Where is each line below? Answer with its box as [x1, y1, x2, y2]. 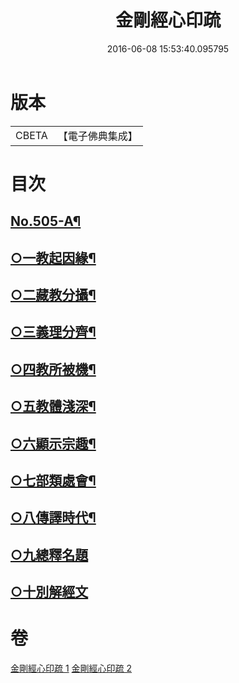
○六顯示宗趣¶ [10, 435, 97, 452]
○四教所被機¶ [10, 361, 97, 378]
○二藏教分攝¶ [10, 287, 97, 304]
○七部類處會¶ [10, 472, 97, 489]
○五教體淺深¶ [10, 398, 97, 415]
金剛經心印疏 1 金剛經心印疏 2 [10, 662, 133, 675]
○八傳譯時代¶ [10, 509, 97, 526]
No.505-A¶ [10, 213, 82, 230]
